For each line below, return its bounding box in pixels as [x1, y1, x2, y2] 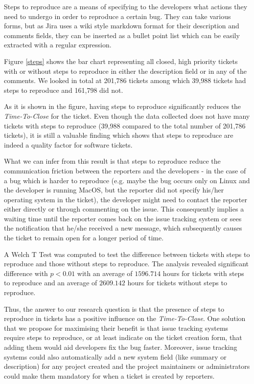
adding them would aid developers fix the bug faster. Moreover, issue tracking [4, 342, 237, 352]
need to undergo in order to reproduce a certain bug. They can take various [4, 11, 231, 21]
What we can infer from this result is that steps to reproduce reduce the [4, 156, 221, 166]
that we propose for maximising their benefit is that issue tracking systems [4, 322, 229, 333]
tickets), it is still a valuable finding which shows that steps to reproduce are [4, 130, 233, 140]
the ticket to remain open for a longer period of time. [4, 233, 164, 243]
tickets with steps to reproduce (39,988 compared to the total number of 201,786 [4, 120, 246, 130]
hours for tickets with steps [162, 268, 244, 278]
